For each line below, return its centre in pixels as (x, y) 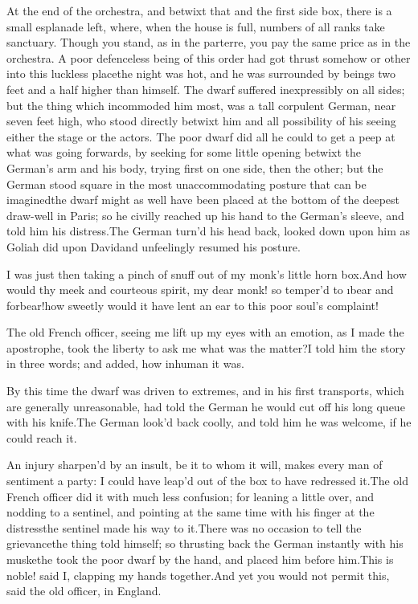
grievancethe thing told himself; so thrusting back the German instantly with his (205, 543)
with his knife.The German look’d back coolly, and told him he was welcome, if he (209, 422)
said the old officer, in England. (84, 591)
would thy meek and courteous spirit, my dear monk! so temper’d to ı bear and (200, 290)
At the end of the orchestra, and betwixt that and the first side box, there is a (199, 10)
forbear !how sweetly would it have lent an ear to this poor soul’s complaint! (193, 305)
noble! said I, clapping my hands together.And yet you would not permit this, (198, 575)
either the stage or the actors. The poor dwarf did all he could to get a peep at (201, 136)
